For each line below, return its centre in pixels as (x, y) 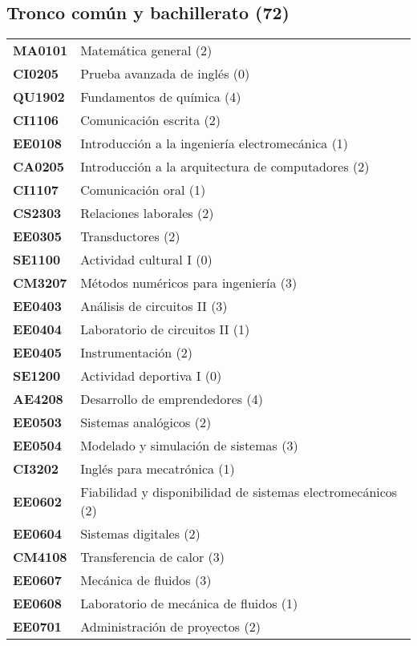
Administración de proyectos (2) (170, 627)
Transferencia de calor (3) (152, 557)
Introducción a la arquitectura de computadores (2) (225, 167)
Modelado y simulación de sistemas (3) (189, 446)
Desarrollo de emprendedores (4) (172, 399)
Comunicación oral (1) (143, 190)
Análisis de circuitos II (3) (154, 306)
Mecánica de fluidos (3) (146, 580)
